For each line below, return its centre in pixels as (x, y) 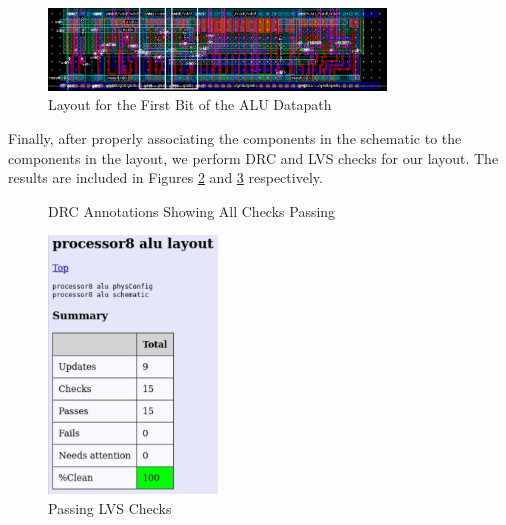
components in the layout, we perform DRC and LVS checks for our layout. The (253, 157)
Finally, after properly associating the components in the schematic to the (235, 137)
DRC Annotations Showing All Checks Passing (192, 210)
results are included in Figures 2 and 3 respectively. (165, 177)
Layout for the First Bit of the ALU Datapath (190, 104)
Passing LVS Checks (110, 507)
